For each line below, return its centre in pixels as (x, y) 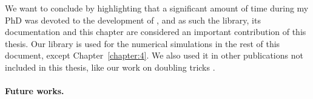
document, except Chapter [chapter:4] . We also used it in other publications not (154, 55)
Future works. (35, 91)
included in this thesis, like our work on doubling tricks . (110, 67)
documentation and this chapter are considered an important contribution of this (156, 32)
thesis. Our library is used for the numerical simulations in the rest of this (143, 43)
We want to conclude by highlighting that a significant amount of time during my (157, 8)
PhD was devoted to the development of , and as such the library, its (133, 20)
